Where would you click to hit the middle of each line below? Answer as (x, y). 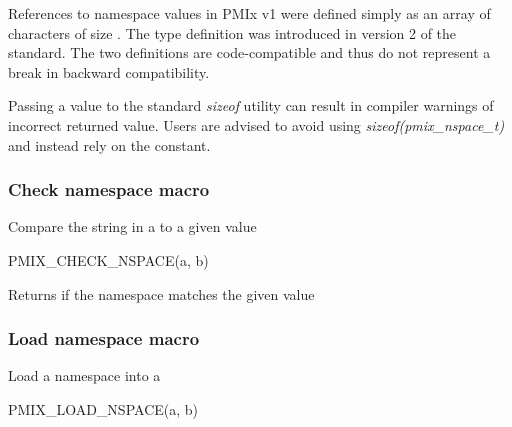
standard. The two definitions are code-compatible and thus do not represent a (249, 52)
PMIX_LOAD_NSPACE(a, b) (103, 408)
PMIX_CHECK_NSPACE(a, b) (108, 259)
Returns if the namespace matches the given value (161, 293)
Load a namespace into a (84, 375)
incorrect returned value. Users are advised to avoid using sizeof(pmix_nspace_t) (256, 124)
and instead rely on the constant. (109, 144)
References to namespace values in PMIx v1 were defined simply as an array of (249, 13)
